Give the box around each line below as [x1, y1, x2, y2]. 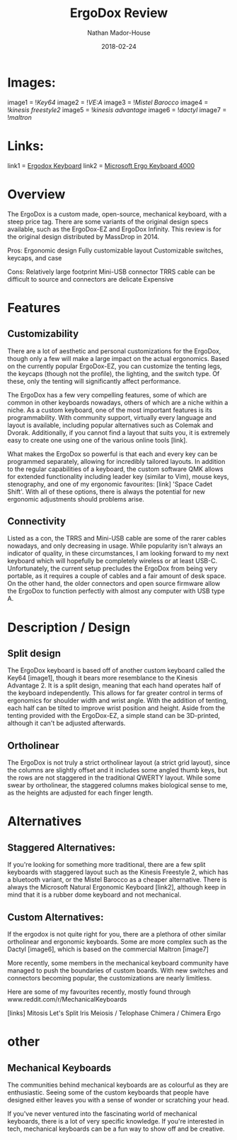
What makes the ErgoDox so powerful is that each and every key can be [7, 449, 218, 458]
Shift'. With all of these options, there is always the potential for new [7, 487, 205, 496]
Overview [7, 186, 66, 202]
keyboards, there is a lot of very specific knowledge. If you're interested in [7, 1117, 224, 1125]
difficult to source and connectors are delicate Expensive [7, 275, 174, 283]
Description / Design [7, 619, 131, 636]
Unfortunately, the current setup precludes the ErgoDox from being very [7, 564, 218, 572]
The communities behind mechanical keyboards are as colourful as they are [7, 1080, 229, 1089]
